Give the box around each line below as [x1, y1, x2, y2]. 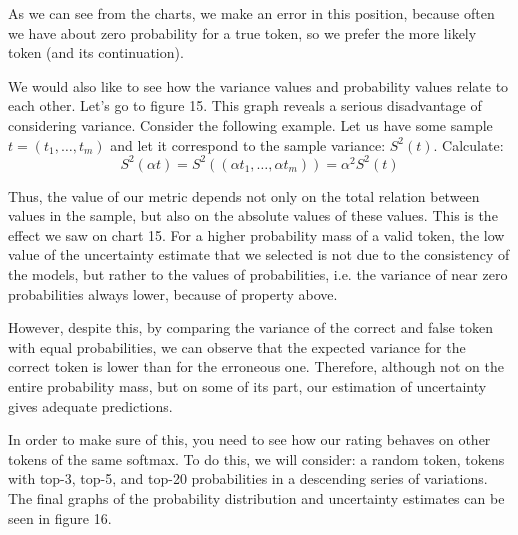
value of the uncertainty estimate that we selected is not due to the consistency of [8, 244, 510, 265]
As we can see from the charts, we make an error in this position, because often [8, 3, 495, 23]
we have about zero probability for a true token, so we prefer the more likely [8, 22, 477, 43]
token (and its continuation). [8, 42, 184, 63]
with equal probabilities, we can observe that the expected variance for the [8, 336, 466, 357]
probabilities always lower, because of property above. [8, 283, 338, 304]
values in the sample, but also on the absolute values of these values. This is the [8, 205, 498, 226]
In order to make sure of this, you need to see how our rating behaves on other [8, 429, 491, 450]
